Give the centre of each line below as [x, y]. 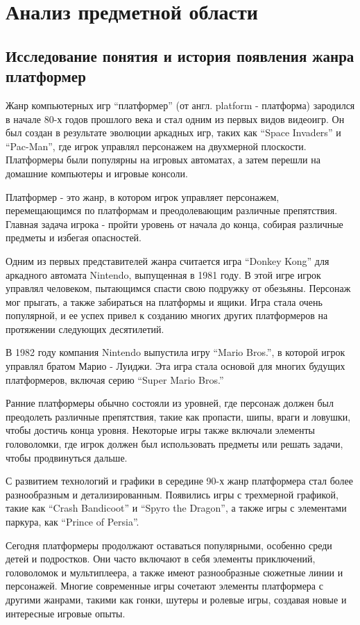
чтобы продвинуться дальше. [67, 457]
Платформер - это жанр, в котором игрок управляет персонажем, [143, 196]
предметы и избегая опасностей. [74, 237]
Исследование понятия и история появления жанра [180, 55]
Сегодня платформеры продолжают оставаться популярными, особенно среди [169, 545]
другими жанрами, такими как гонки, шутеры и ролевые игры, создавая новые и [176, 599]
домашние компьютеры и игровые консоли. [97, 173]
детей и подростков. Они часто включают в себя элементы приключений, [161, 559]
